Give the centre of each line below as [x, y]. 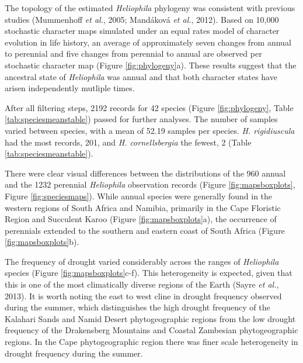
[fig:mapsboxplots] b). [42, 242]
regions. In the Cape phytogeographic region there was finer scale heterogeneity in [151, 342]
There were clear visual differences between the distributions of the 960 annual [145, 173]
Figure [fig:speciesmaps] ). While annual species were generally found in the [139, 196]
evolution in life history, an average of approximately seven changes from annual [148, 42]
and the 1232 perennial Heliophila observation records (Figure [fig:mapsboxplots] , [150, 184]
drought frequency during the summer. [74, 353]
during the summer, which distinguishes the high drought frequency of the [137, 307]
